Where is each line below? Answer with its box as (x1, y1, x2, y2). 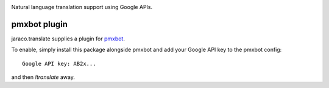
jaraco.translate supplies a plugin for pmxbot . (11, 35, 125, 42)
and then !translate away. (11, 74, 76, 81)
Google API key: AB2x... (22, 60, 96, 67)
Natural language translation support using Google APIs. (11, 4, 153, 10)
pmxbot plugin (11, 19, 68, 30)
